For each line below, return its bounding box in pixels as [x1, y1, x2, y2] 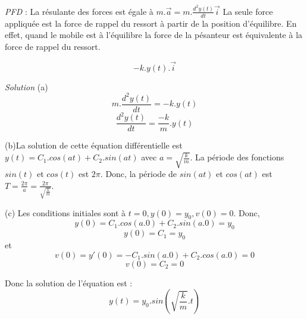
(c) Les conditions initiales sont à [5, 206, 126, 219]
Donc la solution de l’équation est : [5, 276, 133, 289]
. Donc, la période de [100, 168, 177, 180]
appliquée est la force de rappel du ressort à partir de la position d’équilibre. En [5, 17, 297, 29]
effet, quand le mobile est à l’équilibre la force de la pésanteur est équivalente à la [5, 29, 303, 41]
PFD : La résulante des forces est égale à [5, 5, 153, 17]
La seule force [223, 5, 273, 17]
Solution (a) [5, 80, 48, 93]
